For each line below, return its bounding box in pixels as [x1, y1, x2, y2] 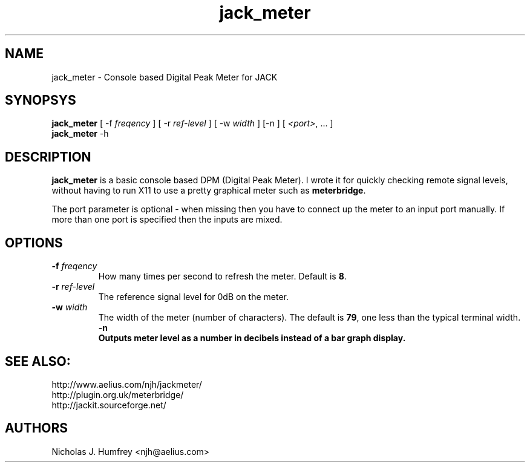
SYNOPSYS [5, 93, 76, 108]
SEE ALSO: [5, 353, 71, 369]
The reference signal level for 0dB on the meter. [98, 292, 289, 302]
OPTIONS [5, 235, 63, 250]
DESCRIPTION [5, 149, 91, 165]
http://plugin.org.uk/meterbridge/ [51, 389, 184, 400]
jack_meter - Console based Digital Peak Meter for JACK [51, 71, 278, 82]
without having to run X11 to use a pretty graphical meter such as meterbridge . [51, 185, 366, 196]
